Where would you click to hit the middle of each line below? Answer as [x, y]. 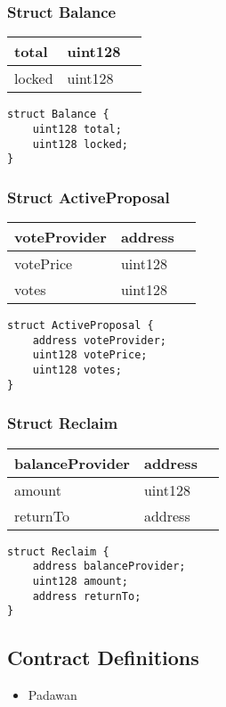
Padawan [52, 695]
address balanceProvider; [109, 567]
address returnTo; [87, 596]
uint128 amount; [81, 581]
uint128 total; [77, 129]
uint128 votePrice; [90, 355]
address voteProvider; [99, 340]
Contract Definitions [103, 658]
